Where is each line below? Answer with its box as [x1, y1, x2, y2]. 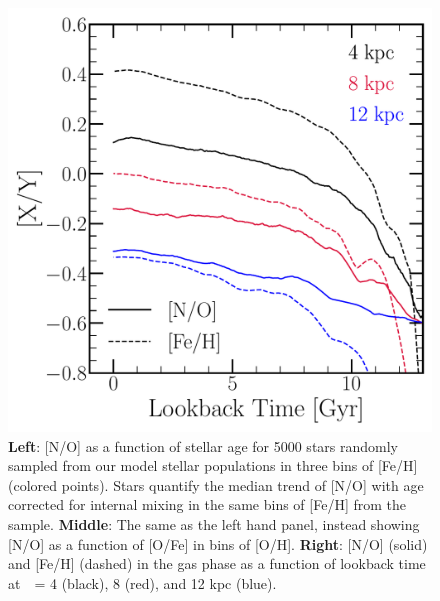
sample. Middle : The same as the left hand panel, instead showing [8, 513, 420, 534]
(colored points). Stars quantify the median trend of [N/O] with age [8, 474, 424, 495]
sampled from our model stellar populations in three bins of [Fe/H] [8, 455, 418, 476]
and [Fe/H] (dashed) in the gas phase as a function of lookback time [8, 553, 426, 574]
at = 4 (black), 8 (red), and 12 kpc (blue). [8, 572, 277, 593]
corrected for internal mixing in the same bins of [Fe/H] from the [8, 494, 406, 515]
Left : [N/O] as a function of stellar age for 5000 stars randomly [8, 435, 398, 456]
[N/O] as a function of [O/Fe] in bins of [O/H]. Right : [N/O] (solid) [8, 533, 428, 554]
